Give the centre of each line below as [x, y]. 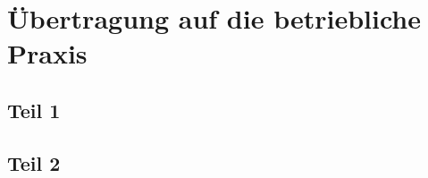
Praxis [47, 53]
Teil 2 [34, 162]
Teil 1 [34, 110]
